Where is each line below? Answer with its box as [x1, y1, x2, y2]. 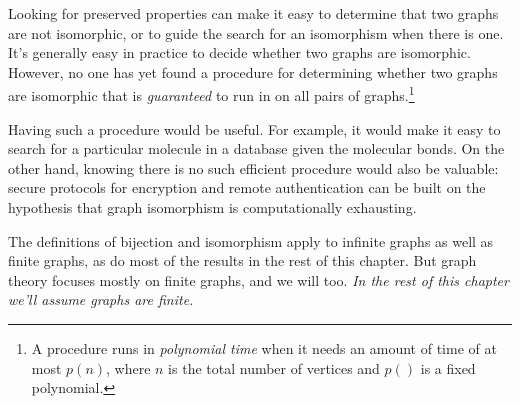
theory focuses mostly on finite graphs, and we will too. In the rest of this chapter [8, 269, 509, 290]
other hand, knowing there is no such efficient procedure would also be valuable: [8, 157, 499, 178]
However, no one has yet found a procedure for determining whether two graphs [8, 61, 498, 82]
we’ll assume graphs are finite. [8, 289, 194, 310]
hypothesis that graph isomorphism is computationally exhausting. [8, 197, 417, 217]
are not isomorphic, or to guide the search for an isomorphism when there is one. [8, 22, 504, 43]
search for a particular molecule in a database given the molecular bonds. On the [8, 138, 505, 159]
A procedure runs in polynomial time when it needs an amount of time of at [31, 337, 497, 358]
